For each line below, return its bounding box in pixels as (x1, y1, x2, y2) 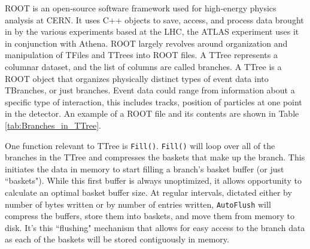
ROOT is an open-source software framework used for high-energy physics (5, 2, 276, 14)
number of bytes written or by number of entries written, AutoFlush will (5, 198, 271, 210)
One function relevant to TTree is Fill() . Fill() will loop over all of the (5, 139, 275, 151)
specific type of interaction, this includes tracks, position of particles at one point (5, 95, 302, 108)
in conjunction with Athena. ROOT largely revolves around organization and (5, 37, 288, 49)
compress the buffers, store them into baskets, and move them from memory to (5, 209, 294, 222)
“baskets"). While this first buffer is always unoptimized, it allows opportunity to (5, 174, 302, 187)
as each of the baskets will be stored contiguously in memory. (5, 233, 229, 245)
